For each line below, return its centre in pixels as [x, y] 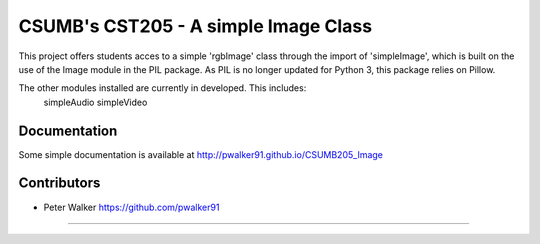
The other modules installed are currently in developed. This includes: [162, 88]
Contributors [59, 183]
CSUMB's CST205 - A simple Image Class [195, 26]
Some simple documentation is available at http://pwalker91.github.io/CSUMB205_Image [201, 154]
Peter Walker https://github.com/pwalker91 [131, 207]
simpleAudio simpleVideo [95, 102]
